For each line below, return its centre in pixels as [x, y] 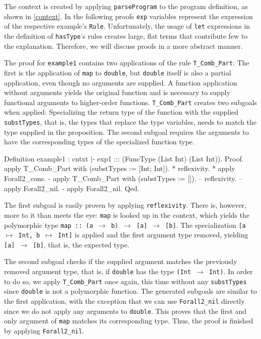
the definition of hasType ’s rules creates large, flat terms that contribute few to [126, 35]
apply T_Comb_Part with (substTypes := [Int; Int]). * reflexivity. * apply [120, 168]
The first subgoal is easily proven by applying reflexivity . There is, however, [125, 205]
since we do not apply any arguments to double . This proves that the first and [125, 311]
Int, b [29, 236]
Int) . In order [231, 271]
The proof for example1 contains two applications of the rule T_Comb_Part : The [127, 63]
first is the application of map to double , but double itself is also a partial [118, 72]
